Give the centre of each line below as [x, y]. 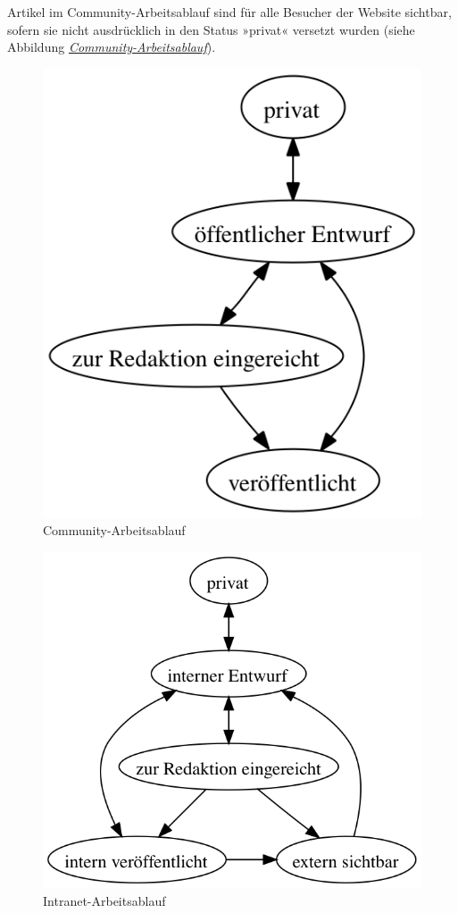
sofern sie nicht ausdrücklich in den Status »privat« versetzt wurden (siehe [211, 29]
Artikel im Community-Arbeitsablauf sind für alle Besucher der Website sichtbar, [229, 12]
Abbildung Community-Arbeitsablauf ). [112, 47]
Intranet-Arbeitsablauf [104, 900]
